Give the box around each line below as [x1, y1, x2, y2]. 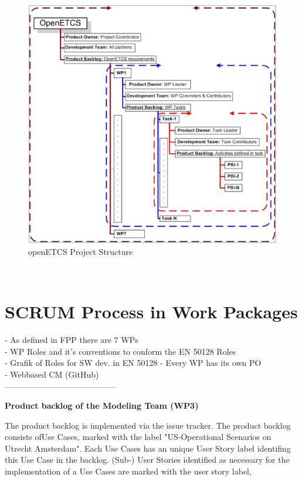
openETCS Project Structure [28, 245, 133, 257]
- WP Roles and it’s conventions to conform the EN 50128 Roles [5, 345, 236, 357]
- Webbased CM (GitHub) [5, 368, 99, 380]
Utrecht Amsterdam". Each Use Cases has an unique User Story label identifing [5, 442, 291, 454]
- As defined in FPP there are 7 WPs [5, 334, 138, 346]
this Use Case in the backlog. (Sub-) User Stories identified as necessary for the [5, 453, 290, 466]
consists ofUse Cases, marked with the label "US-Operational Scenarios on [5, 430, 272, 443]
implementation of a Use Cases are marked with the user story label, [5, 465, 252, 477]
